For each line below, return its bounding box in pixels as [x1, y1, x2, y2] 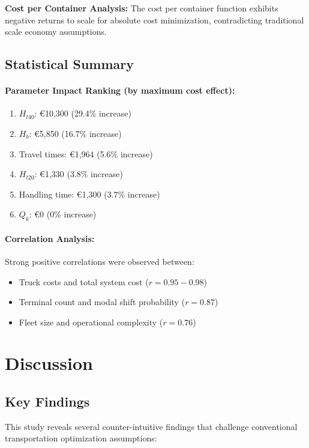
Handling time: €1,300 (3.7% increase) [19, 187, 160, 200]
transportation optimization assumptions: [5, 432, 157, 444]
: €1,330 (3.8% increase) [34, 168, 123, 180]
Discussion [5, 351, 93, 375]
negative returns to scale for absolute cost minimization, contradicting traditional [5, 13, 304, 26]
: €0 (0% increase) [29, 208, 97, 220]
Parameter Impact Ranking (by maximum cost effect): [5, 84, 235, 97]
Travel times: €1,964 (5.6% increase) [19, 147, 153, 160]
